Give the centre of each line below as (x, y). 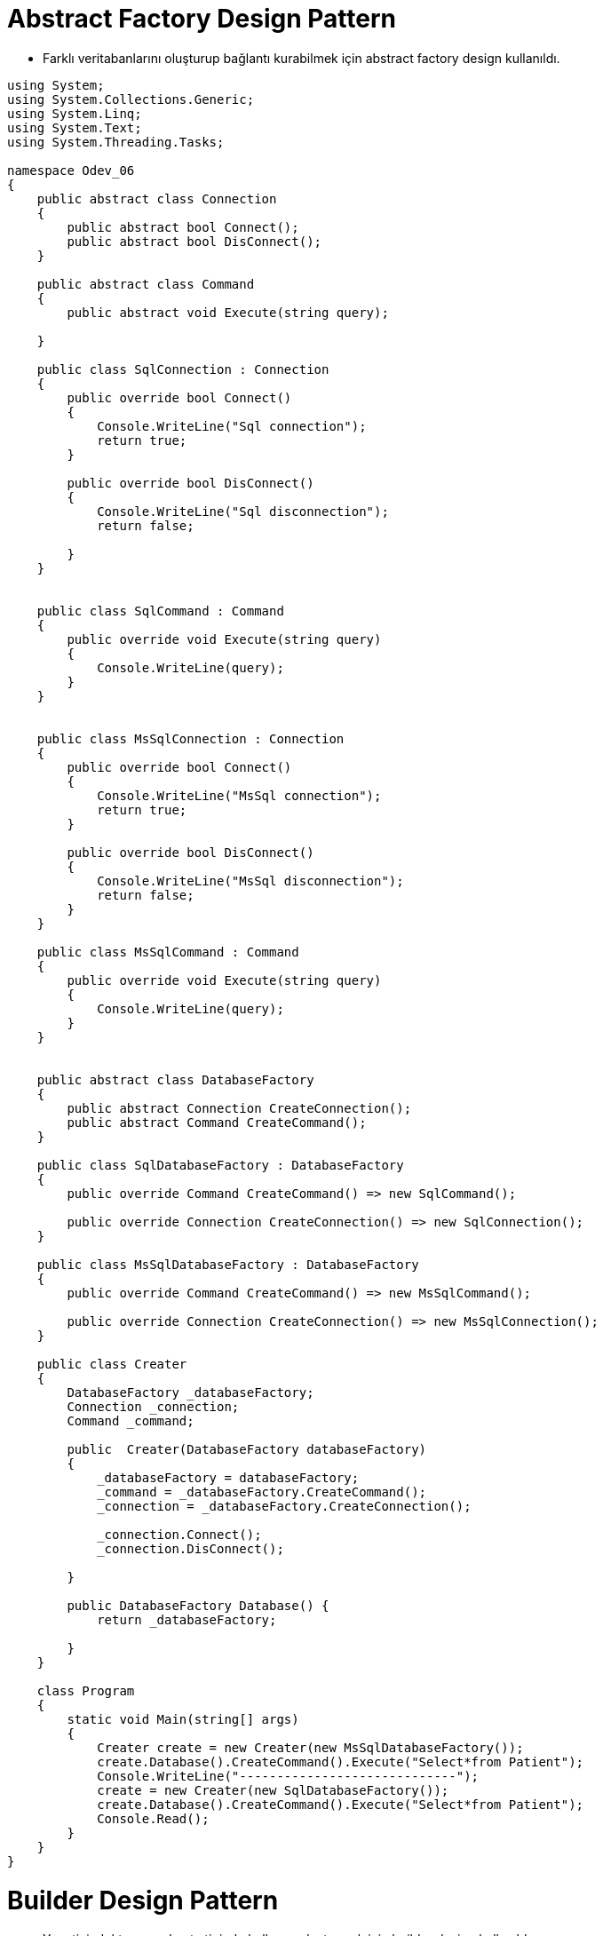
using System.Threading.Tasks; (116, 142)
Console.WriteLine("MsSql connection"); (239, 795)
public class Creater (112, 1364)
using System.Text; (75, 127)
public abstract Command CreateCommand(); (217, 1122)
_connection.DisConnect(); (190, 1548)
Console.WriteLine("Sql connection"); (232, 426)
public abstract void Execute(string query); (228, 312)
